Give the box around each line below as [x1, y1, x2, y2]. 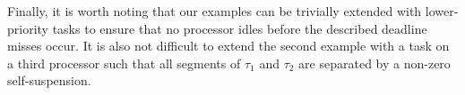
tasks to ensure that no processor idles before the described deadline [52, 19, 427, 37]
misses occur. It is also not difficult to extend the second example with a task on [7, 36, 450, 55]
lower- [425, 2, 459, 20]
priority [7, 19, 48, 37]
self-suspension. [7, 71, 91, 90]
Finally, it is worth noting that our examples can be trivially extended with [7, 2, 422, 20]
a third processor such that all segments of [7, 53, 241, 72]
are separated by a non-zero [298, 53, 451, 72]
